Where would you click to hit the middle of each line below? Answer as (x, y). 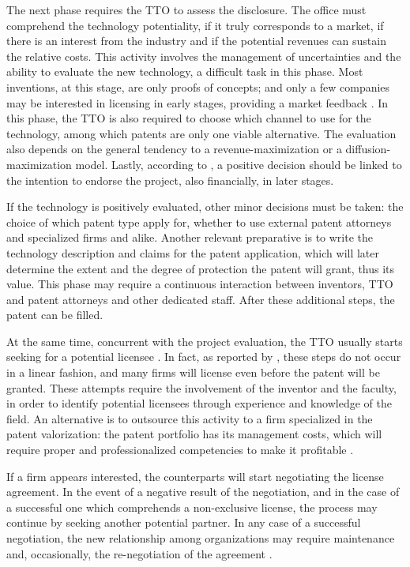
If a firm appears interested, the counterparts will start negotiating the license (195, 476)
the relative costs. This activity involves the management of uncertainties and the (204, 56)
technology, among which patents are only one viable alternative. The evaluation (201, 133)
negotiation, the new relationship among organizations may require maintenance (201, 538)
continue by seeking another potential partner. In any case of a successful (184, 522)
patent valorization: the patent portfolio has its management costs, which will (194, 434)
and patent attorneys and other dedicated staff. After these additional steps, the (201, 299)
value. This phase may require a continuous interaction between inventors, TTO (200, 284)
